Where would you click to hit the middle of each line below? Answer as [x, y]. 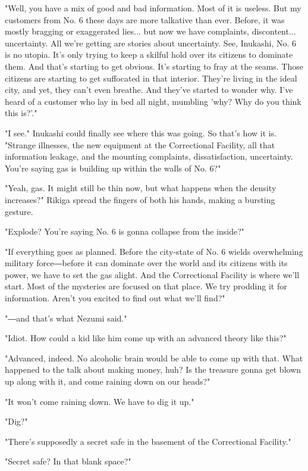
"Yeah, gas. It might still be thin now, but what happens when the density [141, 188]
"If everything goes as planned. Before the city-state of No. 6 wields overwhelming [154, 251]
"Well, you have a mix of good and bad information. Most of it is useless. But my [153, 8]
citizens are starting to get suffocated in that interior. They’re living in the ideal [151, 78]
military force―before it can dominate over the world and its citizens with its [146, 263]
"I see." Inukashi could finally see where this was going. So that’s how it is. [141, 132]
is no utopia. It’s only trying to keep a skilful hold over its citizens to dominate [149, 54]
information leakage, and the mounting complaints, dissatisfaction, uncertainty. [149, 156]
